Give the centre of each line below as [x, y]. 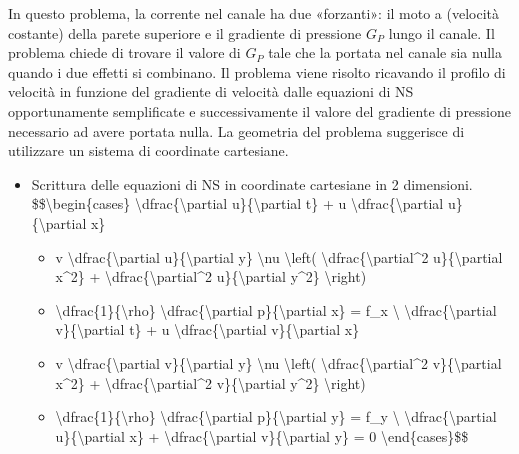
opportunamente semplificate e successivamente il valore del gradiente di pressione [260, 110]
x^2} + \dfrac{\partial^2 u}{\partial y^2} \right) [211, 276]
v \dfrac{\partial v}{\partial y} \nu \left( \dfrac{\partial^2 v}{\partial [278, 362]
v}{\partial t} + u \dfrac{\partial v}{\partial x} [207, 329]
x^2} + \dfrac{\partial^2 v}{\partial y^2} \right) [210, 382]
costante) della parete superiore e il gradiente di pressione [185, 32]
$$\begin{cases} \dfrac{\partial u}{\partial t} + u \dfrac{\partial [237, 203]
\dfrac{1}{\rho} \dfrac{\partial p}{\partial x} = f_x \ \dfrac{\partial [276, 309]
